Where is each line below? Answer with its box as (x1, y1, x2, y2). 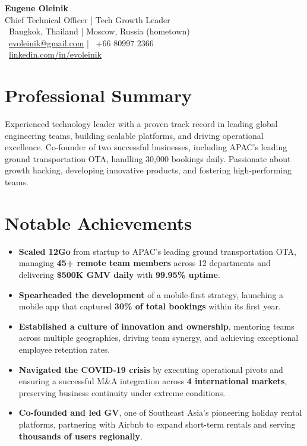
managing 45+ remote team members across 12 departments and (18, 257, 271, 269)
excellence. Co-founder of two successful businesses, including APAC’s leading (5, 141, 287, 153)
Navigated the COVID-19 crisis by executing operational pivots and (18, 363, 283, 375)
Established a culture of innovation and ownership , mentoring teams (18, 320, 295, 332)
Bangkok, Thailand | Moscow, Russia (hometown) (8, 25, 190, 37)
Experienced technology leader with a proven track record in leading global (5, 118, 278, 130)
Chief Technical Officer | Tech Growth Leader (5, 13, 170, 26)
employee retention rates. (18, 343, 110, 355)
